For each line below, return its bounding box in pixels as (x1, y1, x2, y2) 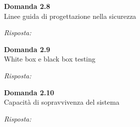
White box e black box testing (4, 54, 95, 64)
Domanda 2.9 (4, 44, 50, 54)
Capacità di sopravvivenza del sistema (4, 97, 120, 107)
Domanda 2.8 (4, 1, 50, 11)
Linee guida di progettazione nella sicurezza (4, 10, 137, 21)
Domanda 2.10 (4, 87, 54, 97)
